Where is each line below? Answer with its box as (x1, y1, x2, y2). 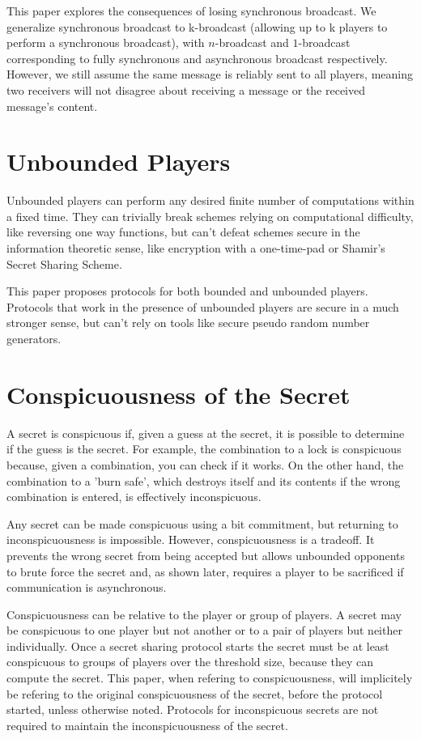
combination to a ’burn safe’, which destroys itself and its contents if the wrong (6, 472, 401, 489)
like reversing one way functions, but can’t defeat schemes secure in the (6, 223, 360, 240)
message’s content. (6, 97, 98, 114)
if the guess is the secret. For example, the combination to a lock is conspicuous (6, 440, 402, 457)
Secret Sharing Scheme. (6, 255, 122, 272)
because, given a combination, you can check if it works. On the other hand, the (6, 456, 404, 473)
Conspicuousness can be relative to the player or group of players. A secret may (6, 605, 402, 622)
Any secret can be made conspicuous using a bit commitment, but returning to (6, 515, 398, 532)
